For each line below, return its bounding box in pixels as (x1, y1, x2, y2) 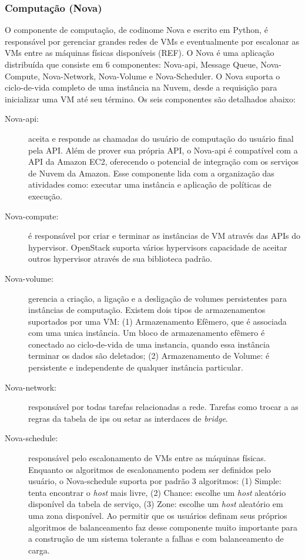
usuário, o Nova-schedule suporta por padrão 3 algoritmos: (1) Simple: (28, 475, 281, 487)
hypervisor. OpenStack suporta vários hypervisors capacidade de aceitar (28, 241, 287, 253)
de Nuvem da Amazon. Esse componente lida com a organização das (28, 166, 274, 179)
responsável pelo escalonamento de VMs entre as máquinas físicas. (28, 452, 266, 464)
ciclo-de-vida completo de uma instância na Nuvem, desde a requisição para (5, 81, 277, 94)
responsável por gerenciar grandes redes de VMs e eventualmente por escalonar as (5, 35, 299, 47)
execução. (28, 189, 62, 202)
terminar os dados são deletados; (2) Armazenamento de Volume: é (28, 349, 270, 362)
